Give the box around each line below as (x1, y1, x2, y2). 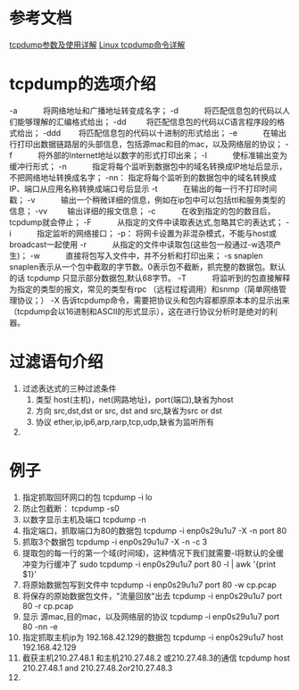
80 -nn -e (21, 621, 58, 632)
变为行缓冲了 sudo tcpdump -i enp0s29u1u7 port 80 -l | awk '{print (29, 559, 277, 569)
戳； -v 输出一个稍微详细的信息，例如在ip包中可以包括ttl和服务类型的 (9, 194, 286, 205)
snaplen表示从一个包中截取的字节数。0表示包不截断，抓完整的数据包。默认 (9, 261, 286, 272)
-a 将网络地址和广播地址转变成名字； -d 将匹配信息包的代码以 (9, 104, 283, 116)
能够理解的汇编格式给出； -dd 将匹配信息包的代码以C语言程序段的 (16, 116, 278, 127)
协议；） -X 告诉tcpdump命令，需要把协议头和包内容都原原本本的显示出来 (16, 295, 290, 305)
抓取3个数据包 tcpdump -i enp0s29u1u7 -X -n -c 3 (21, 536, 208, 547)
